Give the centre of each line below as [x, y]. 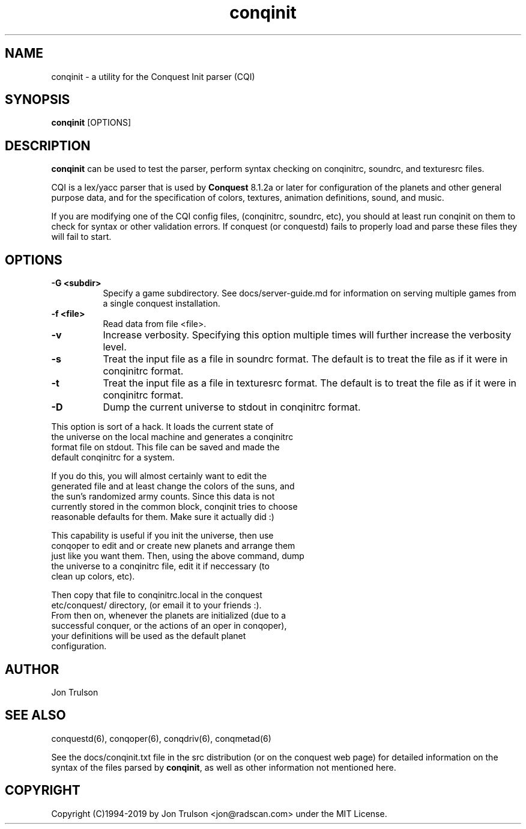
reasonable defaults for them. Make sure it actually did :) [163, 517]
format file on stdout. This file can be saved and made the [165, 447]
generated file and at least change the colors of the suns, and [173, 486]
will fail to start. [81, 237]
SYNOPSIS [38, 100]
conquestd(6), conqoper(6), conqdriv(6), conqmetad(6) [161, 738]
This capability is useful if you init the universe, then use [162, 536]
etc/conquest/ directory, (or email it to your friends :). [156, 605]
